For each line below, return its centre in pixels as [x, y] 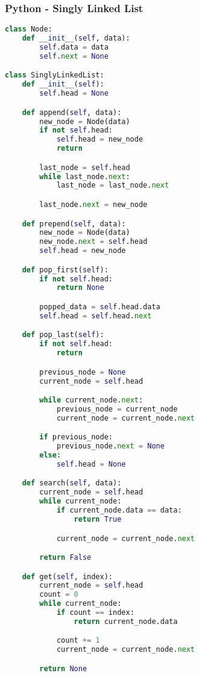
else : [50, 455]
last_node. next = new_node [93, 204]
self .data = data [74, 47]
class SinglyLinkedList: [55, 75]
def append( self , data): [72, 112]
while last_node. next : [85, 176]
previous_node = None [83, 372]
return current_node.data [126, 621]
